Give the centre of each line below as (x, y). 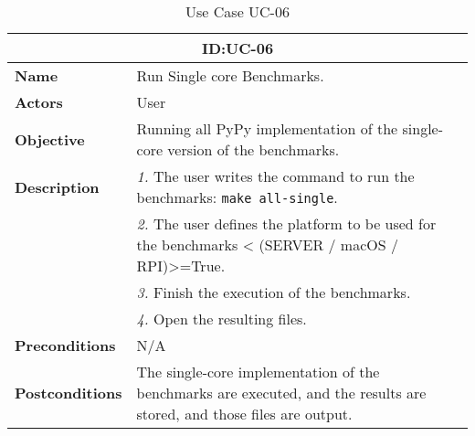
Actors (39, 102)
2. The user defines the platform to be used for (286, 223)
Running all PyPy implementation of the (267, 128)
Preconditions (65, 345)
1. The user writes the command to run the (275, 176)
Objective (50, 139)
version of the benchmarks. (253, 149)
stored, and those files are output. (244, 414)
